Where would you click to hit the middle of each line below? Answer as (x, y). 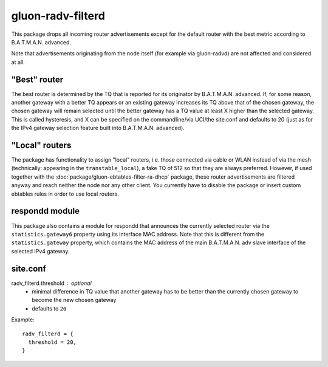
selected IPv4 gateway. (40, 251)
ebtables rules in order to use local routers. (65, 194)
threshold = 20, (53, 342)
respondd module (46, 211)
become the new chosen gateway (74, 300)
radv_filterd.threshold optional (52, 283)
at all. (18, 62)
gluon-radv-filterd (58, 16)
